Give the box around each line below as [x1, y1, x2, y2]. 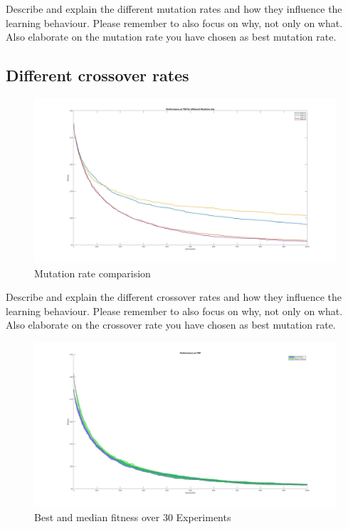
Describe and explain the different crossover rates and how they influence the [6, 289, 342, 304]
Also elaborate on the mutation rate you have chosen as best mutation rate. [6, 29, 337, 44]
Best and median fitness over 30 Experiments [34, 509, 231, 524]
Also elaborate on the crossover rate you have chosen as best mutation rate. [6, 317, 336, 332]
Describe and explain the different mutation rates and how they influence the [6, 1, 342, 16]
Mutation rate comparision [34, 265, 151, 280]
